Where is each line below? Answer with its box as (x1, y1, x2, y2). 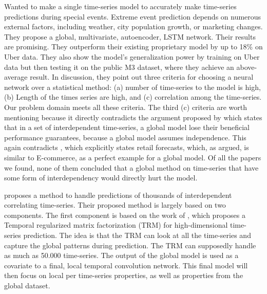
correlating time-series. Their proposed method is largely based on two (4, 199, 226, 210)
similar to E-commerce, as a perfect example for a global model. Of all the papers (4, 152, 261, 162)
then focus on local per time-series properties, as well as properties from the (4, 270, 243, 281)
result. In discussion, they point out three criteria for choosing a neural (30, 71, 254, 82)
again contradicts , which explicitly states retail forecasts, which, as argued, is (4, 142, 249, 153)
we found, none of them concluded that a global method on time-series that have (4, 162, 259, 173)
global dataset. (4, 280, 50, 291)
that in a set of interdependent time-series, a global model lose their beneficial (4, 122, 250, 133)
